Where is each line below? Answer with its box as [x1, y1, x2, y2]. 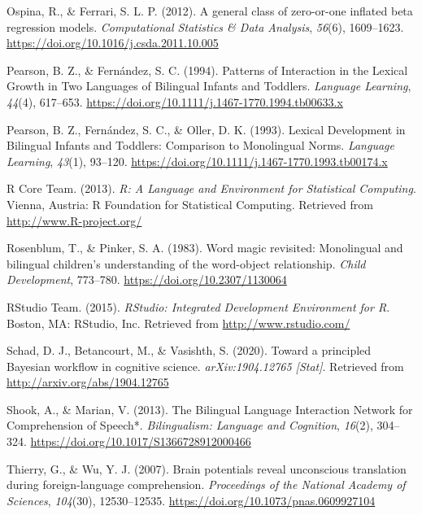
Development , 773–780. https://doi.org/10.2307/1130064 [7, 271, 287, 288]
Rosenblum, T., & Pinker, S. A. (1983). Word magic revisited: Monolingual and [7, 239, 403, 256]
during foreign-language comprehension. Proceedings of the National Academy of [7, 476, 406, 493]
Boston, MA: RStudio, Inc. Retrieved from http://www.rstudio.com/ [7, 314, 350, 331]
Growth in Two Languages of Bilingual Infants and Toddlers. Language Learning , [7, 77, 411, 94]
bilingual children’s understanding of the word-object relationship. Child [7, 255, 366, 272]
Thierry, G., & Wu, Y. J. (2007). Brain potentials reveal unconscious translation [7, 460, 407, 477]
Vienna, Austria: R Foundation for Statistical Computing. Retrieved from [7, 195, 373, 212]
